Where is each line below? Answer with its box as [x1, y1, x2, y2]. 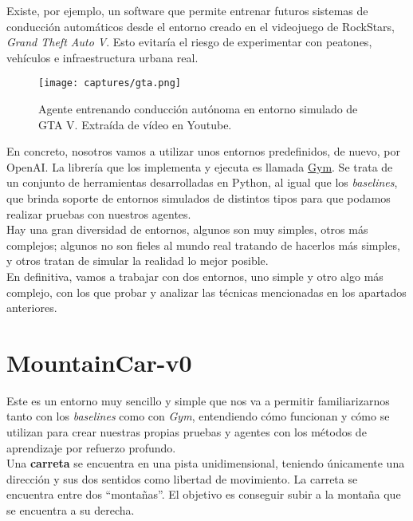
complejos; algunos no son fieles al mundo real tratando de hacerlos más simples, [6, 236, 400, 253]
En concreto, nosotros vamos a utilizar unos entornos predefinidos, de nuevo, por [6, 143, 401, 160]
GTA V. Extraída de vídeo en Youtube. [38, 116, 232, 132]
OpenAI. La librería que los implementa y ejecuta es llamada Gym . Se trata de [6, 158, 393, 175]
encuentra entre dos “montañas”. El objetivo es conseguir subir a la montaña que [6, 486, 401, 503]
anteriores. [6, 299, 57, 316]
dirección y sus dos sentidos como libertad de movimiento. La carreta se [6, 470, 358, 487]
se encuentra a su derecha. [6, 502, 135, 519]
